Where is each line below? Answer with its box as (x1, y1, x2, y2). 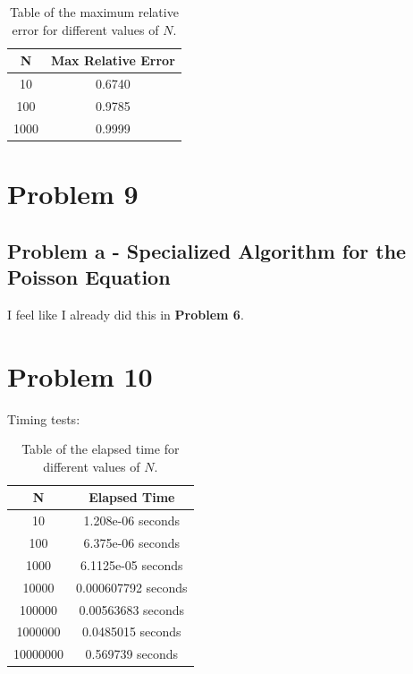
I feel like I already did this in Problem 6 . (7, 304, 244, 323)
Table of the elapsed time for (21, 439, 180, 458)
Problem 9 (7, 175, 139, 211)
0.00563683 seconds (79, 600, 185, 619)
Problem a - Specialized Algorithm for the (7, 236, 407, 264)
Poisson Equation (7, 262, 171, 290)
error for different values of (12, 20, 159, 38)
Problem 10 (7, 357, 153, 394)
